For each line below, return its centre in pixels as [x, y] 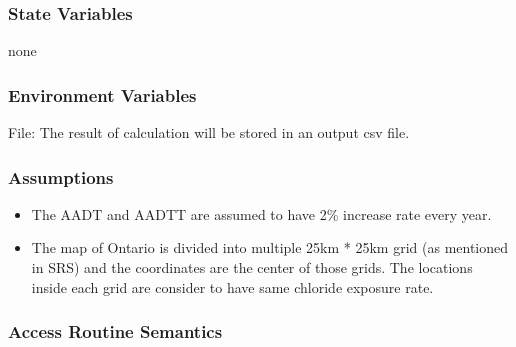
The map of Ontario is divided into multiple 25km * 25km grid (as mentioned [270, 247]
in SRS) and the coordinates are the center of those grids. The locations [252, 267]
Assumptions [61, 176]
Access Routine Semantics [115, 331]
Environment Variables [102, 94]
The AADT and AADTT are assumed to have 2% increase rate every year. [261, 213]
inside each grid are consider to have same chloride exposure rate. [232, 286]
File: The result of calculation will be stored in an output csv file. [209, 132]
